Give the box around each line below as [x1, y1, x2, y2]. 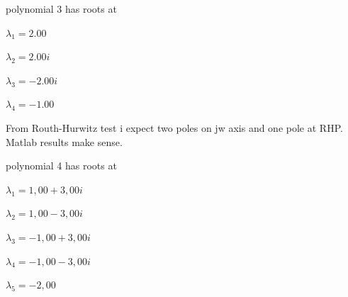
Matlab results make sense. [6, 134, 123, 149]
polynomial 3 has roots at [6, 1, 117, 16]
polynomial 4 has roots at [6, 158, 117, 173]
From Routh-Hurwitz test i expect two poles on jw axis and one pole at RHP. [6, 120, 343, 135]
